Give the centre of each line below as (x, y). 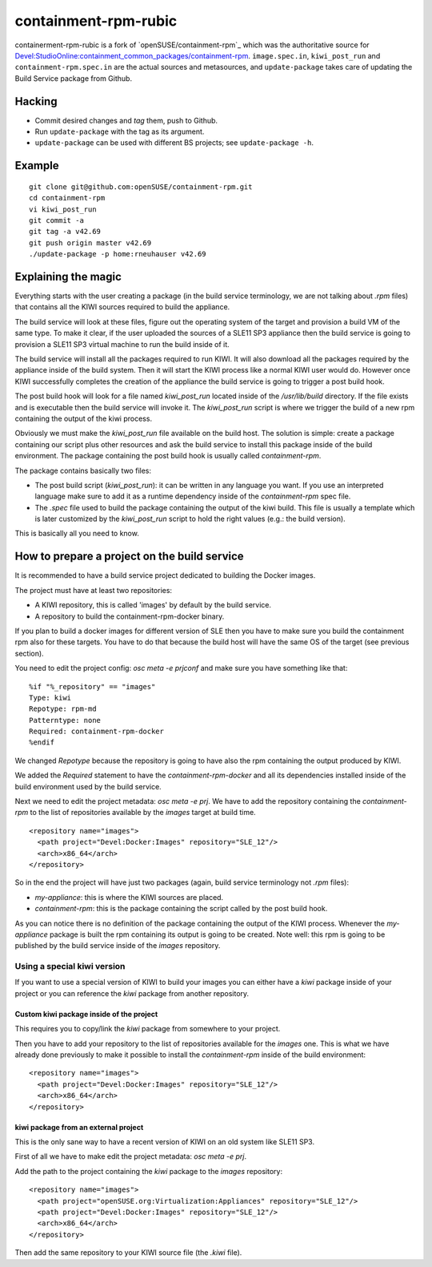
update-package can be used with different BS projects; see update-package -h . (174, 143)
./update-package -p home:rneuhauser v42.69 (118, 254)
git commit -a (56, 220)
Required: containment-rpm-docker (96, 732)
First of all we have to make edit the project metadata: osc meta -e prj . (131, 1156)
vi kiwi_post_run (63, 209)
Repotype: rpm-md (63, 709)
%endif (42, 742)
